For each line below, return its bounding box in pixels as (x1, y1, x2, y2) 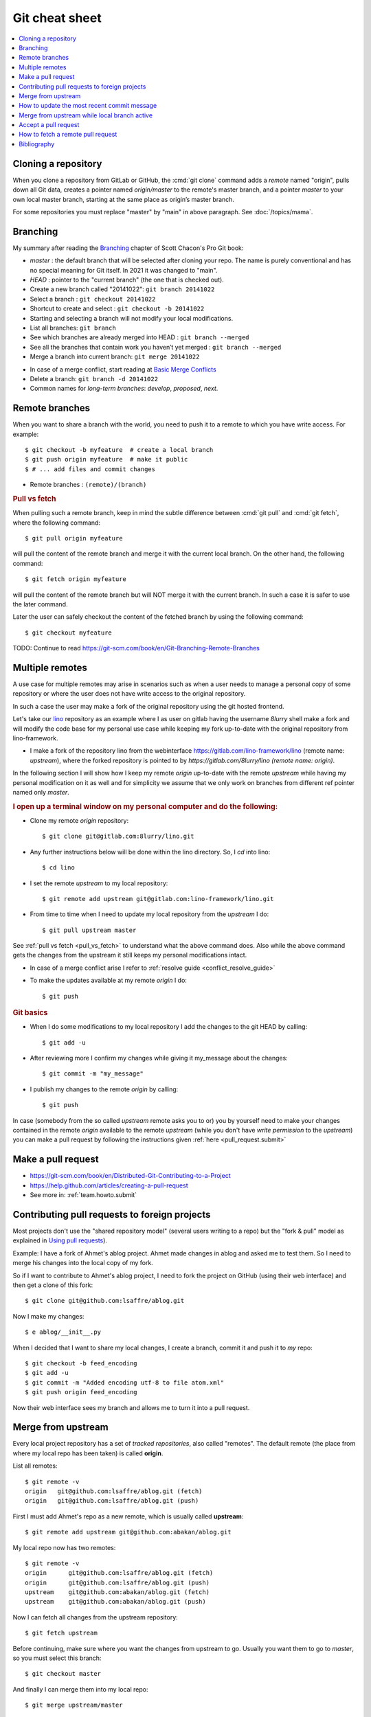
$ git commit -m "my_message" (42, 1070, 144, 1078)
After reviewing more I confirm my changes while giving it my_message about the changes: (30, 1054, 288, 1062)
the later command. (12, 600, 68, 608)
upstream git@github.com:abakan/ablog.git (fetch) (25, 1589, 210, 1596)
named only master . (12, 788, 70, 796)
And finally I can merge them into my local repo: (12, 1685, 148, 1693)
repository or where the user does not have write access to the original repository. (12, 690, 246, 698)
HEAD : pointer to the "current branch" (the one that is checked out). (30, 275, 225, 284)
